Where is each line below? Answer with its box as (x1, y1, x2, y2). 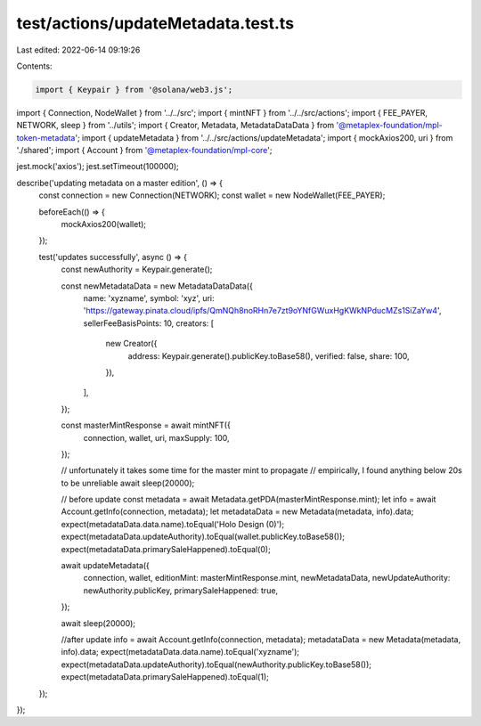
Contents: (16, 61, 53, 71)
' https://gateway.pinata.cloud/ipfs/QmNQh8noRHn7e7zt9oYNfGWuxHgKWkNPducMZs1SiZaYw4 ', (83, 306, 442, 316)
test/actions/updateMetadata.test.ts (16, 13, 294, 33)
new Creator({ (105, 339, 158, 349)
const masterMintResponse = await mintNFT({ (61, 420, 231, 431)
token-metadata (16, 132, 76, 143)
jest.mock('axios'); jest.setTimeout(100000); (16, 161, 179, 172)
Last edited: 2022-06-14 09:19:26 (16, 45, 141, 55)
